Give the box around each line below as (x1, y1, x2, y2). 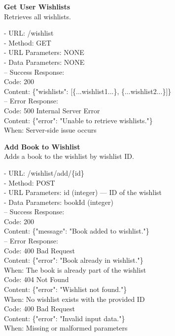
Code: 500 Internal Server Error (4, 105, 100, 115)
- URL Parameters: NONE (4, 47, 84, 57)
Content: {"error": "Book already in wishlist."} (4, 255, 143, 265)
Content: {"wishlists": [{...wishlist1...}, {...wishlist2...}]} (4, 86, 172, 96)
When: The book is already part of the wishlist (4, 264, 146, 275)
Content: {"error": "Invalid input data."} (4, 313, 125, 323)
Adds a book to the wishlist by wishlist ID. (4, 151, 134, 161)
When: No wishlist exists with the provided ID (4, 293, 145, 304)
